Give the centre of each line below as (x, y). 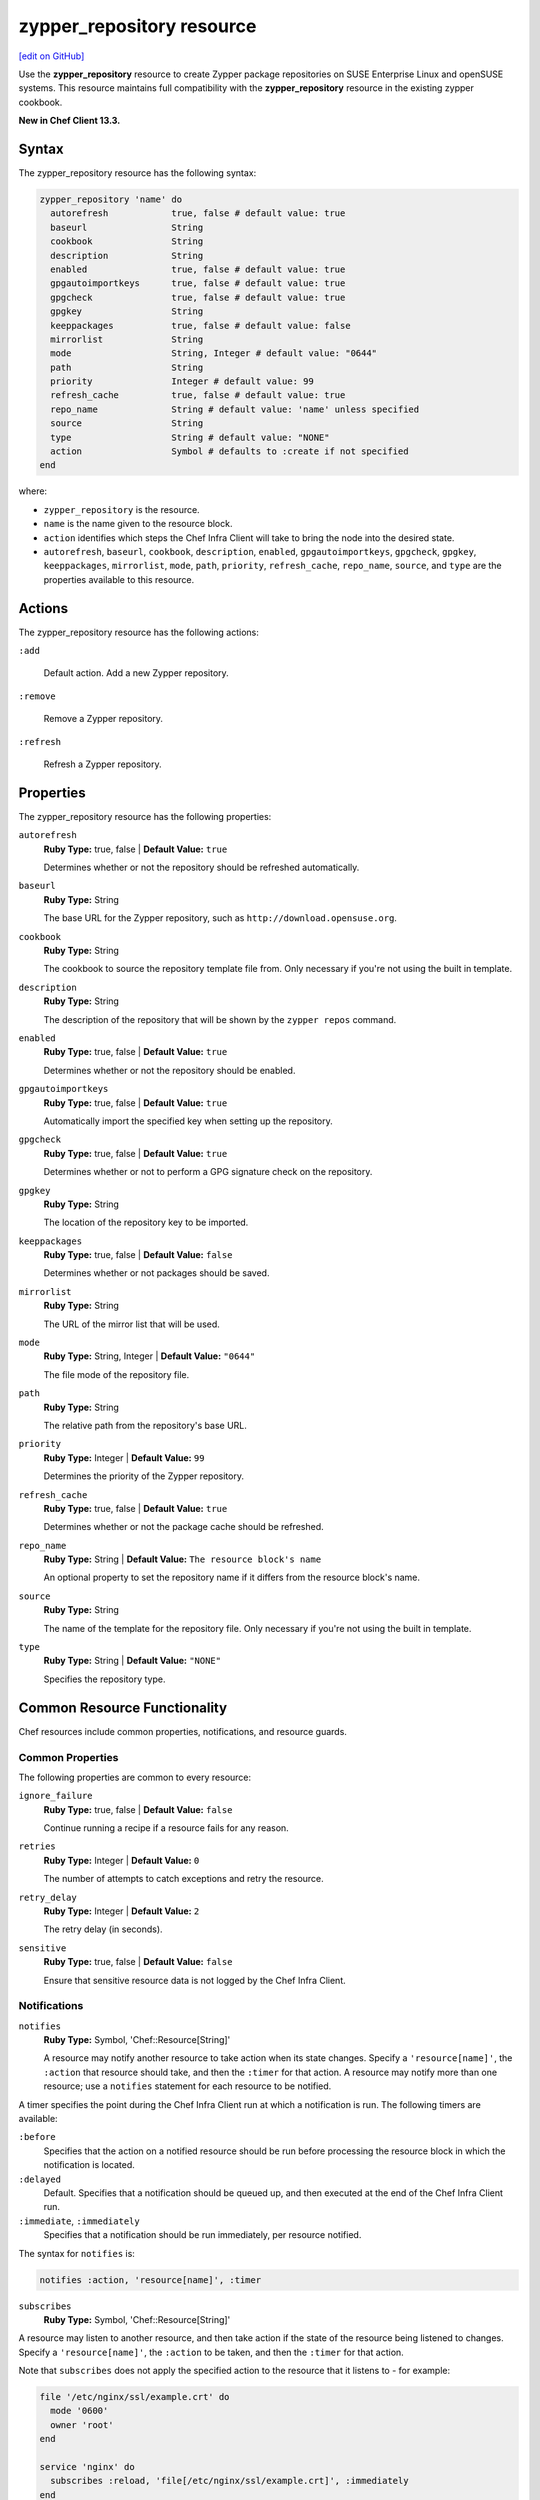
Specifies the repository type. (104, 1679)
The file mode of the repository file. (116, 1374)
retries (37, 1846)
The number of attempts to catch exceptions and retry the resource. (183, 1879)
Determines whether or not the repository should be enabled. (169, 1070)
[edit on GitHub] (51, 56)
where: (33, 491)
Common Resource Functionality (123, 1707)
